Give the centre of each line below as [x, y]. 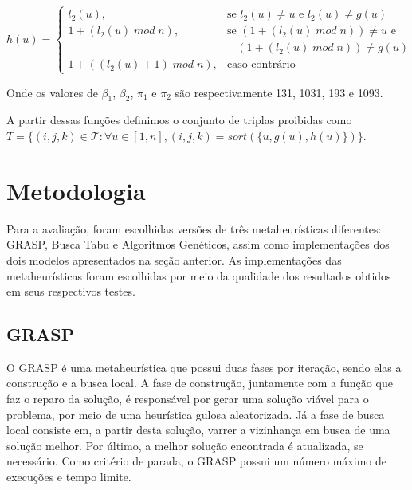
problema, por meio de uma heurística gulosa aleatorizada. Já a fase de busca [196, 414]
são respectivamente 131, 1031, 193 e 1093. [279, 92]
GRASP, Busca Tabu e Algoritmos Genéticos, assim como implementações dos [198, 244]
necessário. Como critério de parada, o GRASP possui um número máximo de [196, 461]
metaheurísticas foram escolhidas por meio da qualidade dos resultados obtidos [199, 275]
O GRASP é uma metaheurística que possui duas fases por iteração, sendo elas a [204, 367]
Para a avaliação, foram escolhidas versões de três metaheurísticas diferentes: [194, 228]
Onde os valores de [52, 92]
